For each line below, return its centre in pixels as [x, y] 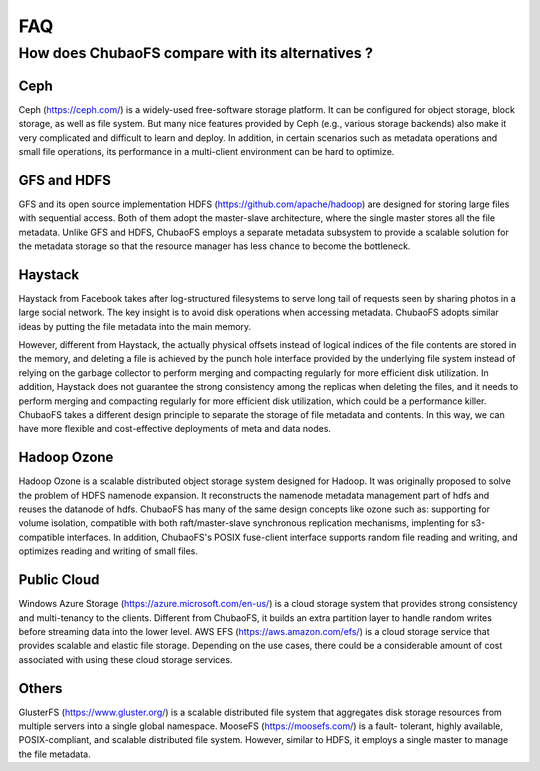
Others [40, 688]
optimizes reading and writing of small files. [108, 551]
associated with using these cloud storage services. [125, 659]
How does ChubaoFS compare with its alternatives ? [196, 53]
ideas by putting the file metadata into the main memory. [135, 326]
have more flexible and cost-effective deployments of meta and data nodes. [175, 429]
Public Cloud [59, 580]
